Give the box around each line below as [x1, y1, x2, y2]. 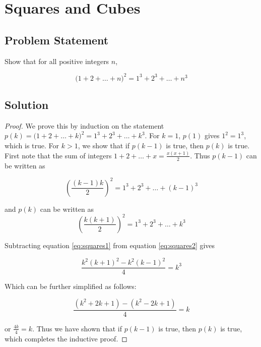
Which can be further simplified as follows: [5, 281, 137, 292]
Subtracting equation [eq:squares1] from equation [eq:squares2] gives [5, 240, 215, 250]
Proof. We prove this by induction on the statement [5, 120, 164, 131]
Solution [5, 97, 49, 112]
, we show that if [78, 140, 130, 151]
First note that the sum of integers [5, 150, 112, 160]
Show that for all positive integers [5, 55, 109, 66]
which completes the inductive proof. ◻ [5, 333, 127, 343]
